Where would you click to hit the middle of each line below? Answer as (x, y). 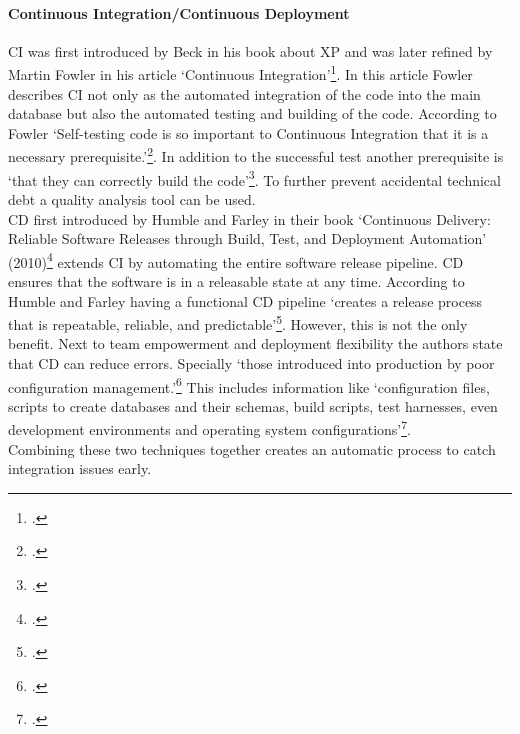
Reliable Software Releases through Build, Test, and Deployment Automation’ (247, 238)
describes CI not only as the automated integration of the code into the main (244, 93)
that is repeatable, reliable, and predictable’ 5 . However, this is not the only (238, 322)
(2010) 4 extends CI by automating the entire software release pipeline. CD (236, 260)
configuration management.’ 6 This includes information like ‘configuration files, (249, 385)
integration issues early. (80, 468)
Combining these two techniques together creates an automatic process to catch (252, 448)
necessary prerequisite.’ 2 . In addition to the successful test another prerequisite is (256, 155)
